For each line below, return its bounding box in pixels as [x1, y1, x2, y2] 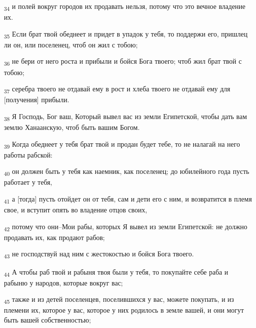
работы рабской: [4, 149, 53, 160]
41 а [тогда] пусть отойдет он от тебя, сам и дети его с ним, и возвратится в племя [4, 194, 252, 205]
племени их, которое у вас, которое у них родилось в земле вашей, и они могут [4, 305, 244, 315]
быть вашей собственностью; [4, 315, 91, 325]
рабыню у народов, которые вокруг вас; [4, 277, 123, 287]
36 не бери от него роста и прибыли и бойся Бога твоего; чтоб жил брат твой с [4, 56, 242, 68]
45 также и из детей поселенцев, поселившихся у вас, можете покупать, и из [4, 294, 234, 306]
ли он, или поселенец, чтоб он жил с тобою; [4, 39, 138, 49]
